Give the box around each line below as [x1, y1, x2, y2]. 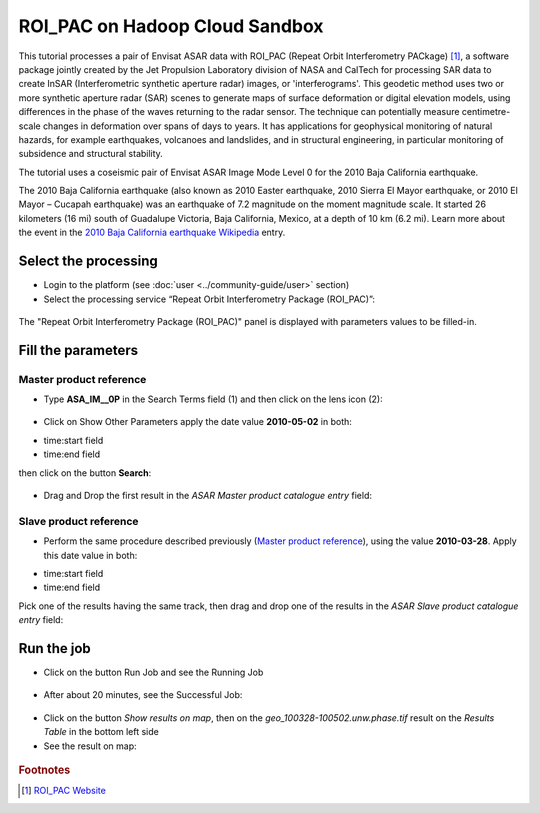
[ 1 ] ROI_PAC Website [21, 785, 107, 797]
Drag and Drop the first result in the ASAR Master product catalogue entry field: [43, 490, 372, 502]
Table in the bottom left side [43, 726, 159, 738]
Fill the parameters [18, 341, 139, 359]
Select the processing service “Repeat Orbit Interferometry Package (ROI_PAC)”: [43, 293, 375, 305]
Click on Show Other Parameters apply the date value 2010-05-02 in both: [43, 416, 352, 428]
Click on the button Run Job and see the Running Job [43, 666, 264, 679]
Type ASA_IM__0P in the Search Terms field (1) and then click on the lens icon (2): [43, 393, 384, 405]
